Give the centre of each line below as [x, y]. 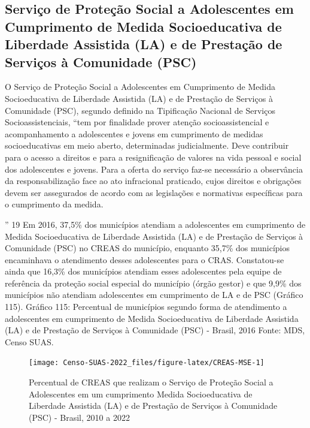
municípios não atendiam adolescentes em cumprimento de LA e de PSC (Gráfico [154, 295]
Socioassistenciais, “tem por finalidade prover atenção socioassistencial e [137, 122]
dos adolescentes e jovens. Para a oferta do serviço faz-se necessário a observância [154, 169]
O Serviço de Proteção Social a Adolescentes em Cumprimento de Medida [140, 87]
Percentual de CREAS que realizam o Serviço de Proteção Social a [151, 382]
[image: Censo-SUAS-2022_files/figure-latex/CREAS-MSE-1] [147, 363]
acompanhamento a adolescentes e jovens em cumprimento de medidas [134, 133]
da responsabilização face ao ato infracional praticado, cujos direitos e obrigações [153, 181]
